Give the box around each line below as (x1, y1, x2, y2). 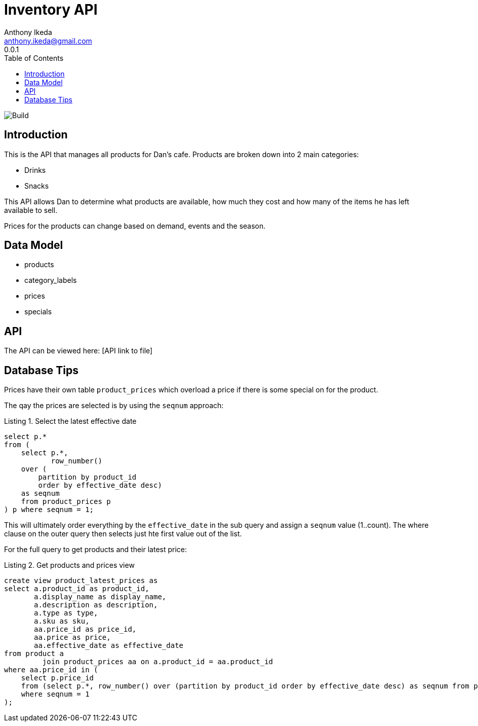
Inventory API (4, 1, 98, 18)
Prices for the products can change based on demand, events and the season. (4, 221, 266, 230)
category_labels (24, 276, 77, 285)
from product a (4, 649, 64, 658)
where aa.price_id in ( (4, 666, 98, 674)
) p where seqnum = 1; (4, 505, 94, 514)
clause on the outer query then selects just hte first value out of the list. (4, 529, 242, 538)
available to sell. (4, 205, 58, 214)
